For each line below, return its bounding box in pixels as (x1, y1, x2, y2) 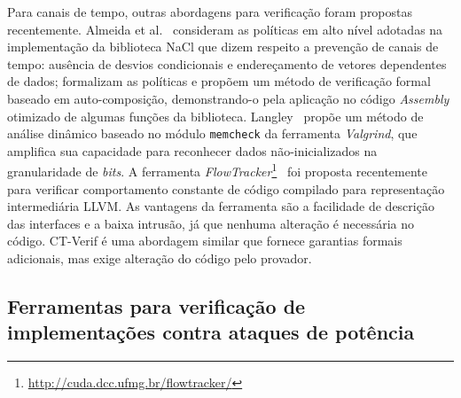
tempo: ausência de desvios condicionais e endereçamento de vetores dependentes (7, 54, 447, 73)
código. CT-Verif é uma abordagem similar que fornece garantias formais (7, 231, 402, 250)
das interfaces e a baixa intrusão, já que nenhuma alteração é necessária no (7, 214, 415, 232)
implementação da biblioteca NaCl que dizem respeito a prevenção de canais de (7, 37, 439, 56)
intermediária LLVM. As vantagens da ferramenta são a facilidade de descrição (7, 197, 434, 215)
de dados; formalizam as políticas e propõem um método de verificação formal (7, 72, 431, 90)
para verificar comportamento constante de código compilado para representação (7, 179, 445, 198)
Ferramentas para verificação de (7, 293, 306, 320)
